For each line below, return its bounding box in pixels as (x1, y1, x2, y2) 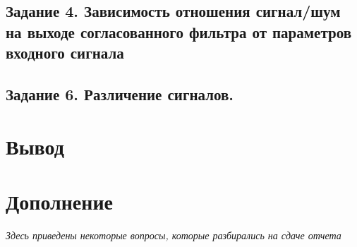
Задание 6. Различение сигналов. (6, 83, 234, 104)
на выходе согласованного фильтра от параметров (6, 20, 351, 42)
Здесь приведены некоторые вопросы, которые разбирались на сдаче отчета (6, 227, 341, 242)
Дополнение (6, 186, 113, 215)
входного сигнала (6, 42, 124, 64)
